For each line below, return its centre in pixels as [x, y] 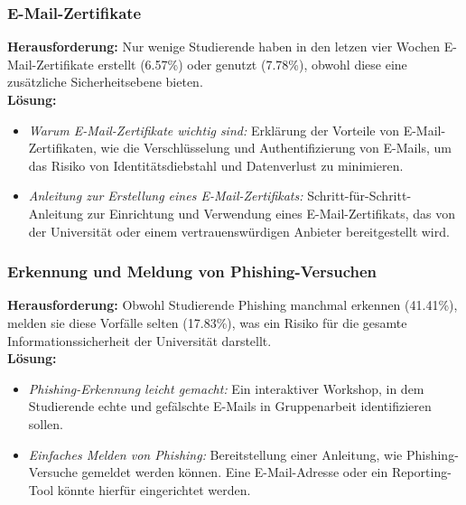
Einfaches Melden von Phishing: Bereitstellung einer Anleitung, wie [215, 454]
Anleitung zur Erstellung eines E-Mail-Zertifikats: [166, 196]
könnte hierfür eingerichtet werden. [154, 489]
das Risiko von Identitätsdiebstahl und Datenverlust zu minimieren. [216, 165]
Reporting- [421, 472]
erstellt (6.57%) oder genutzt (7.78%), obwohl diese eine [252, 64]
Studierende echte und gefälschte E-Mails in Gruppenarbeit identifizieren [230, 406]
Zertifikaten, [62, 148]
